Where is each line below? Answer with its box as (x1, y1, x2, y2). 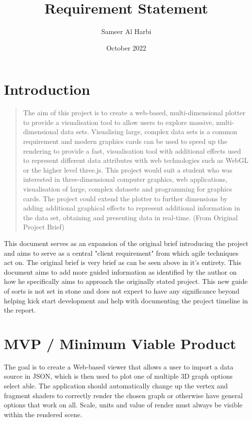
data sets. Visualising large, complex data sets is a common (60, 126, 237, 137)
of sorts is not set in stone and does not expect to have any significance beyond (4, 285, 240, 296)
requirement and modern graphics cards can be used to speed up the (23, 136, 227, 146)
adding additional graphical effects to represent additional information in (23, 203, 240, 213)
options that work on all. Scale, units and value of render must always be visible (4, 400, 243, 410)
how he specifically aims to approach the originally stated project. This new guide (4, 276, 248, 286)
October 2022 (106, 42, 147, 53)
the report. (4, 305, 36, 315)
